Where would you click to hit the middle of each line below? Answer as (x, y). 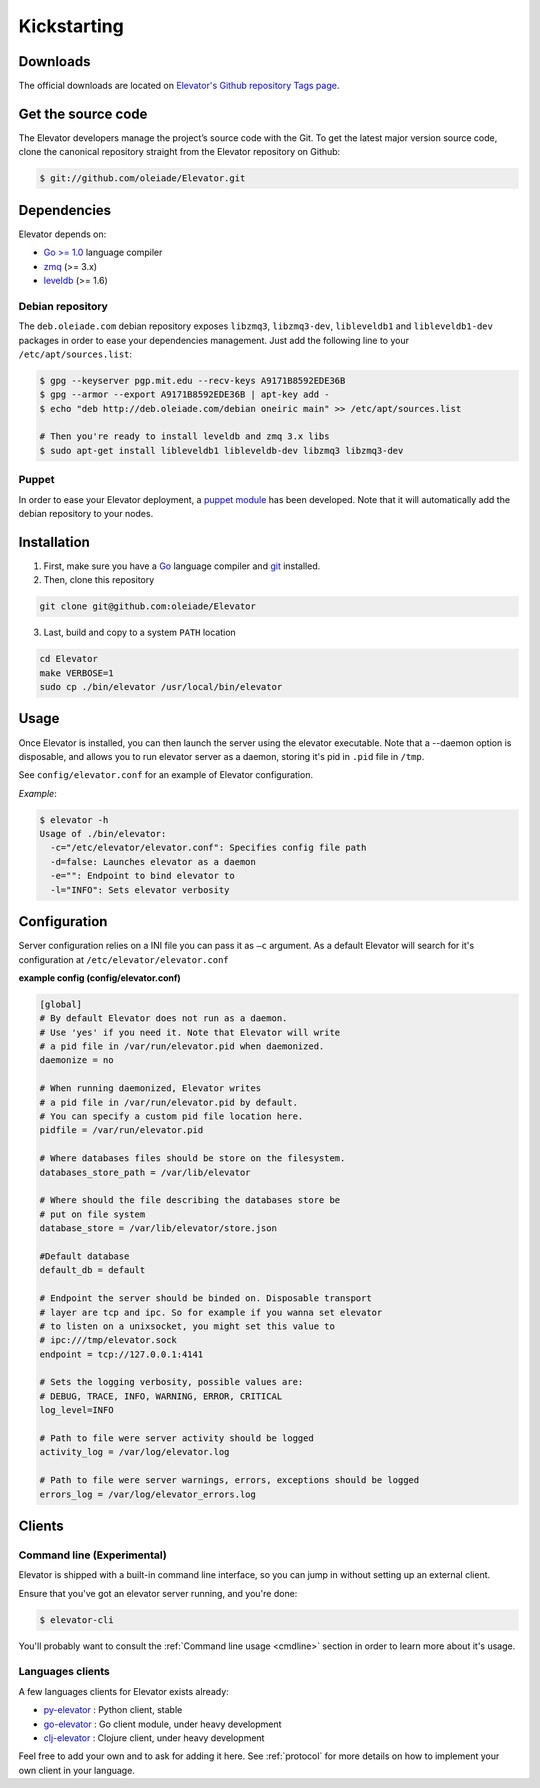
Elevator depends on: (62, 234)
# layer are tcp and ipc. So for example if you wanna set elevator (211, 1312)
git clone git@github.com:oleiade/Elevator (148, 606)
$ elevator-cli (76, 1619)
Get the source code (83, 113)
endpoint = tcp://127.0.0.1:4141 (121, 1354)
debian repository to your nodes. (86, 513)
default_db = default (92, 1270)
